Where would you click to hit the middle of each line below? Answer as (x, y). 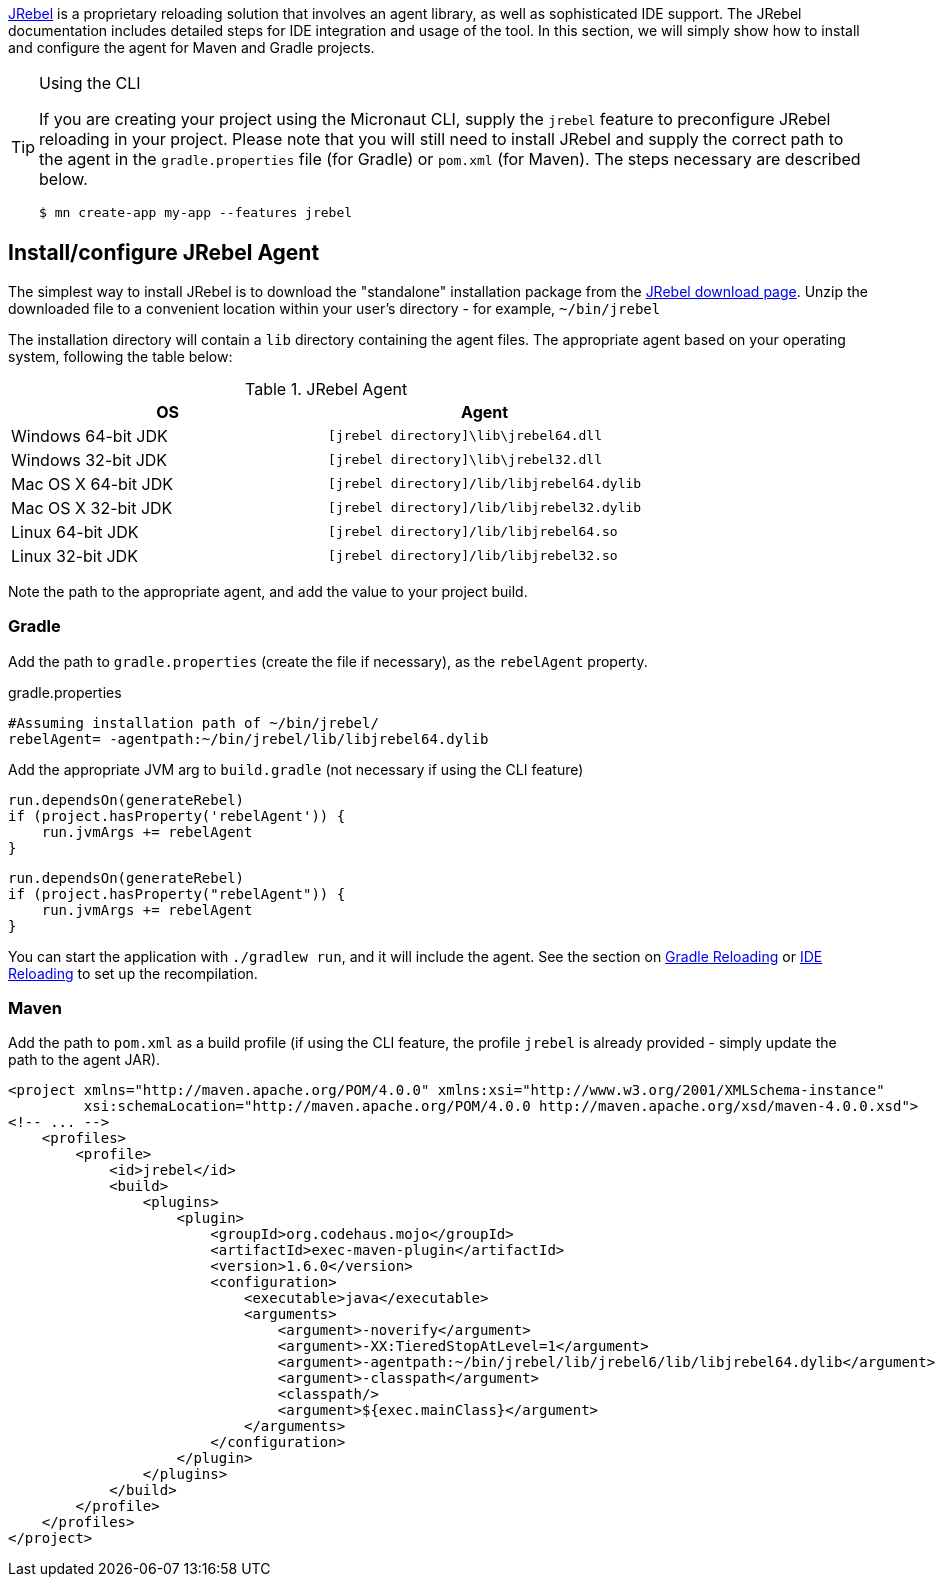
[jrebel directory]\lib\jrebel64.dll (465, 436)
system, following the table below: (120, 356)
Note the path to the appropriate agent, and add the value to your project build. (268, 591)
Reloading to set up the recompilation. (133, 973)
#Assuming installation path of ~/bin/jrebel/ (193, 722)
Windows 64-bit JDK (89, 435)
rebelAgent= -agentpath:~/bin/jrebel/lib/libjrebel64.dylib (248, 738)
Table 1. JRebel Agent (326, 388)
